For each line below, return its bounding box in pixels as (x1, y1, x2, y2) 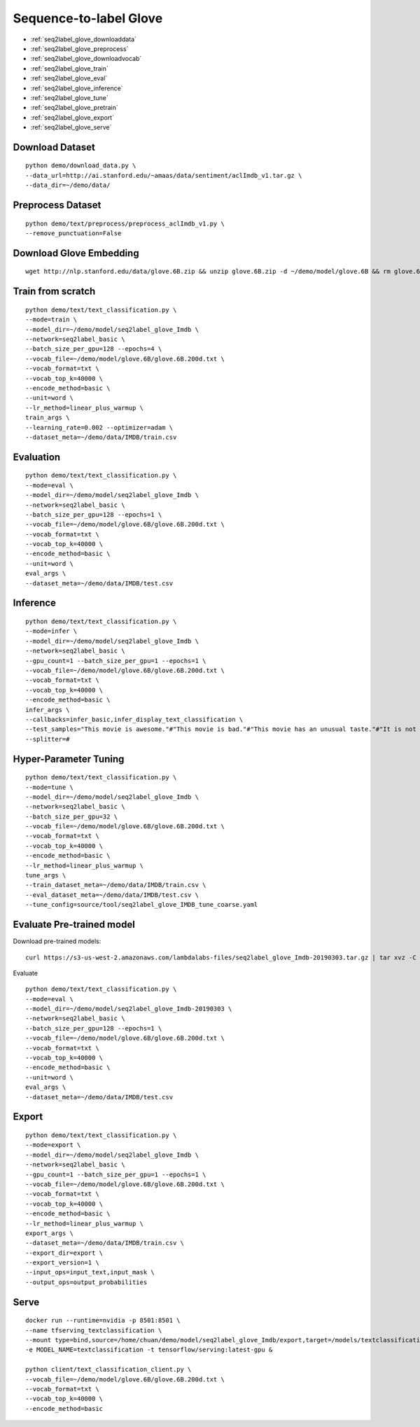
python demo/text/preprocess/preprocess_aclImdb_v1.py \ (25, 219, 225, 228)
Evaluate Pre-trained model (13, 919, 136, 931)
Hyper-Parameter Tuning (13, 753, 125, 765)
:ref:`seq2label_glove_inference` (30, 84, 123, 92)
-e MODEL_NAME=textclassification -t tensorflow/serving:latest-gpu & (25, 1346, 273, 1354)
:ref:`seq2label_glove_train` (30, 64, 108, 73)
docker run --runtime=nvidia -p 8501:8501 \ (25, 1316, 181, 1325)
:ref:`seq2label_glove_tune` (30, 93, 108, 102)
